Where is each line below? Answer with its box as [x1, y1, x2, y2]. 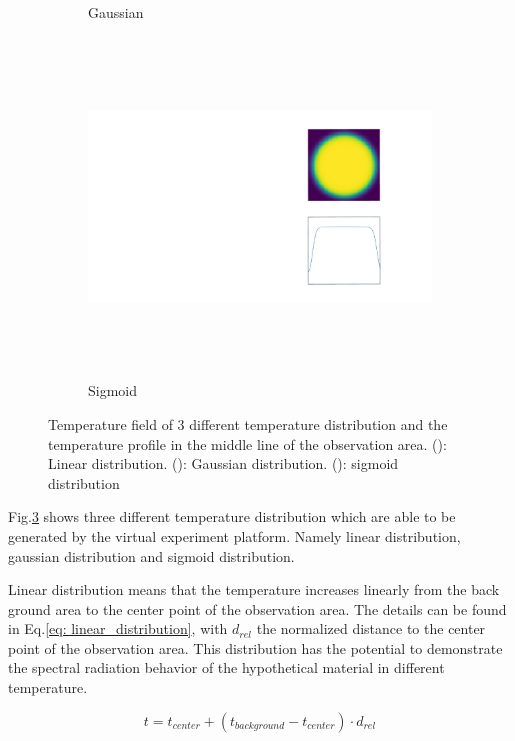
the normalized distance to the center [256, 618, 486, 639]
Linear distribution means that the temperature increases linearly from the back [8, 579, 500, 600]
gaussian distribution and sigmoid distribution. [8, 545, 295, 566]
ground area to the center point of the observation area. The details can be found [8, 598, 507, 619]
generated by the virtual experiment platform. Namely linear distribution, [8, 525, 461, 546]
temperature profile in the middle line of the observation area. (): [48, 433, 447, 454]
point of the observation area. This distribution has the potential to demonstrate [8, 637, 503, 658]
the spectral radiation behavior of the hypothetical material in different [8, 657, 445, 678]
